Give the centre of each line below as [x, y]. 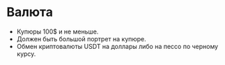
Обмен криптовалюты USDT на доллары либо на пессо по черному [117, 46]
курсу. [26, 54]
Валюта [30, 12]
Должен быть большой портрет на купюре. [82, 38]
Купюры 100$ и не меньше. [57, 31]
